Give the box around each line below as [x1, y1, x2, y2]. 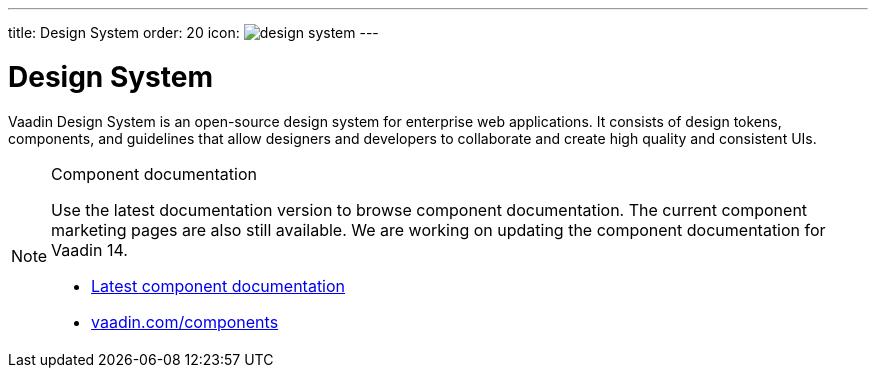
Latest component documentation [91, 275, 346, 296]
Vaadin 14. [51, 239, 128, 260]
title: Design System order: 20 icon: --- [8, 24, 379, 41]
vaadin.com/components [91, 311, 279, 332]
